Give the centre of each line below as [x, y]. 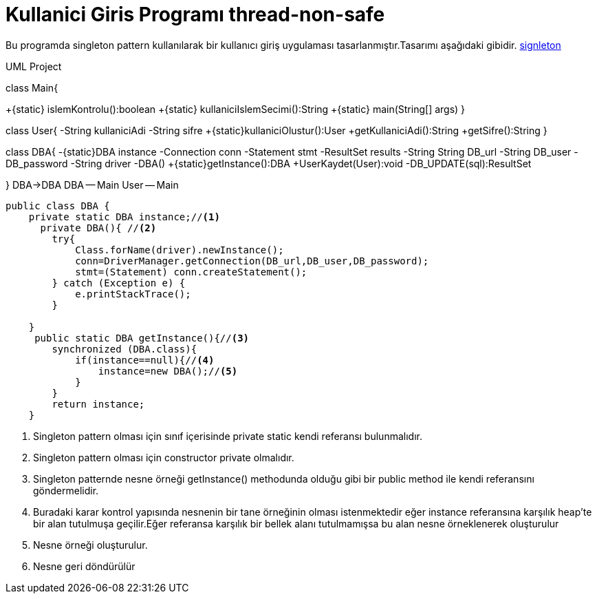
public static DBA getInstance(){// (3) [142, 338]
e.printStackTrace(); [133, 294]
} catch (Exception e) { [119, 283]
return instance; [98, 404]
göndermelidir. [66, 490]
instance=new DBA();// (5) [168, 371]
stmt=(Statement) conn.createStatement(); [191, 272]
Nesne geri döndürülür [84, 566]
